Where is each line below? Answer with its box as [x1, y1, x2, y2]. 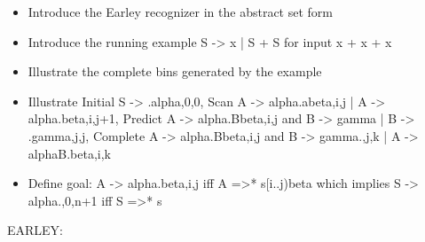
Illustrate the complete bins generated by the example [28, 62, 322, 81]
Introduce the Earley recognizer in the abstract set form [28, 3, 333, 20]
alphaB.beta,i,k [28, 144, 111, 162]
